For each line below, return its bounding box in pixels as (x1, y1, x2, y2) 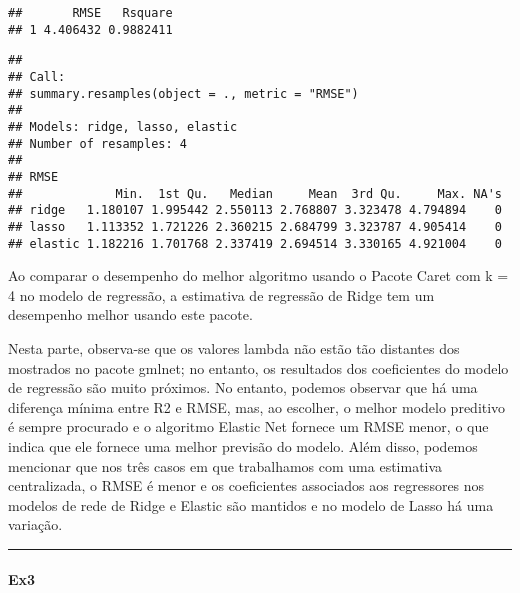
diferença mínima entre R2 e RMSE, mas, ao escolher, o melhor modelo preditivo (8, 396, 506, 417)
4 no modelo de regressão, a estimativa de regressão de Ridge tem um (8, 284, 435, 305)
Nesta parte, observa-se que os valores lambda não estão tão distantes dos (8, 337, 460, 358)
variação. (8, 514, 63, 535)
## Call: (8, 69, 66, 84)
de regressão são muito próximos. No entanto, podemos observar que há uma (8, 377, 478, 398)
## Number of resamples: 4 (8, 136, 187, 151)
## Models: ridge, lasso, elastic (8, 119, 238, 134)
